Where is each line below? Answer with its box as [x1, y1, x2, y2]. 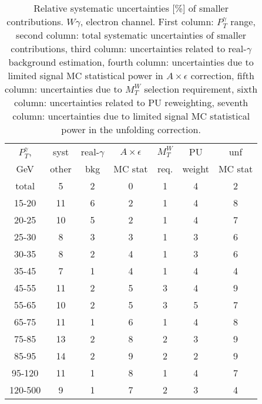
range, [230, 15, 256, 28]
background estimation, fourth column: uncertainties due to [8, 55, 254, 69]
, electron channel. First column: [80, 15, 214, 28]
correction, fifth [190, 69, 254, 83]
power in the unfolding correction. [61, 123, 201, 137]
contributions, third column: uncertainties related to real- [11, 42, 247, 56]
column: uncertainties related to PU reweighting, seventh [14, 96, 248, 110]
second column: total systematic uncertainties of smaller [16, 28, 247, 42]
